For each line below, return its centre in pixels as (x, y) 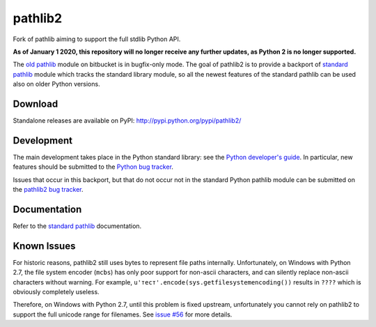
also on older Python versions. (56, 84)
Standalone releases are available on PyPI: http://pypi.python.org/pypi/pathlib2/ (127, 121)
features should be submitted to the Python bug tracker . (93, 167)
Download (36, 104)
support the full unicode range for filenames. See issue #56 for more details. (123, 314)
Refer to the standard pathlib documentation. (77, 226)
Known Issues (44, 246)
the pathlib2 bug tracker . (48, 190)
